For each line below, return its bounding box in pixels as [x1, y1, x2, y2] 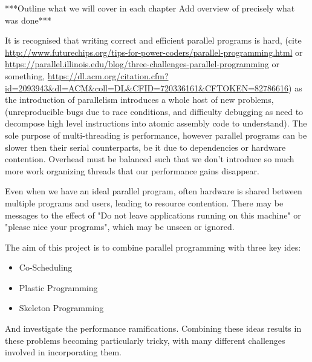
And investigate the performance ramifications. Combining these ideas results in [5, 322, 302, 335]
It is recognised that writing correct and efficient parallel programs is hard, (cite [5, 34, 302, 47]
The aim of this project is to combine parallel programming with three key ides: [5, 240, 301, 253]
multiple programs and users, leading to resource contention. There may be [5, 196, 284, 209]
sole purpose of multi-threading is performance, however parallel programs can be [5, 128, 307, 141]
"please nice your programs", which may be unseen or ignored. [5, 220, 235, 233]
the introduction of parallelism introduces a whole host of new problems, [5, 93, 274, 106]
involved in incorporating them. [5, 346, 122, 358]
